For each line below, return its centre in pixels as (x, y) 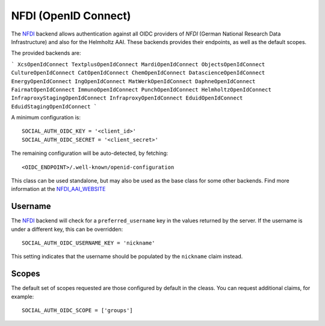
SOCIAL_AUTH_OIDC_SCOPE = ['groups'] (78, 311)
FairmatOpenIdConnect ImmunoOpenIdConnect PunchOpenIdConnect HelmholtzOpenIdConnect (141, 89)
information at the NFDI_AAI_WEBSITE (58, 189)
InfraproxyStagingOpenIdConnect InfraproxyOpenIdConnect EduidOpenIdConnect (127, 98)
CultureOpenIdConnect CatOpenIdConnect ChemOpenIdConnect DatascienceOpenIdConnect (138, 73)
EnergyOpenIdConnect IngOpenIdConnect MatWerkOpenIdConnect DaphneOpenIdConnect (133, 81)
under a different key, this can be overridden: (67, 229)
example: (23, 296)
